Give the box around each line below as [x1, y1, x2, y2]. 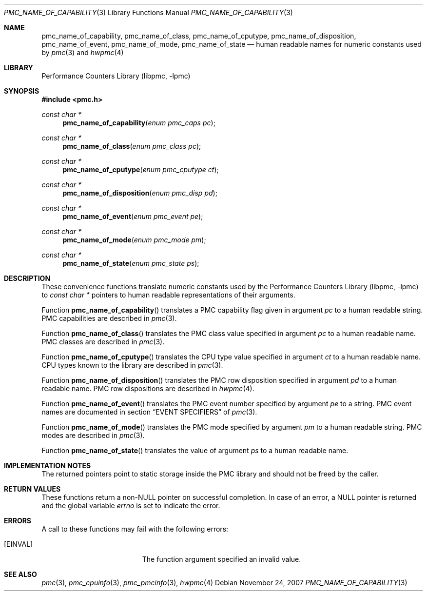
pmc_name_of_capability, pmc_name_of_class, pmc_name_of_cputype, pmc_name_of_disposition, [41, 32, 356, 40]
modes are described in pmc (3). [41, 431, 145, 439]
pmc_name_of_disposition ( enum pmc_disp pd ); [62, 189, 217, 197]
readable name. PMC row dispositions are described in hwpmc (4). [41, 384, 254, 393]
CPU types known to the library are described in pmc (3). [41, 361, 223, 369]
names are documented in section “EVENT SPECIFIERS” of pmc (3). [41, 408, 257, 416]
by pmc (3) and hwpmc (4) [41, 48, 124, 57]
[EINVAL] [4, 540, 33, 548]
